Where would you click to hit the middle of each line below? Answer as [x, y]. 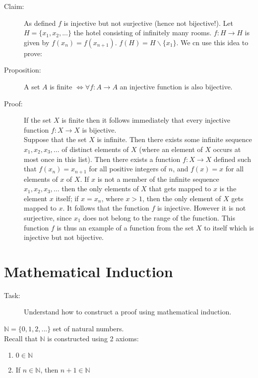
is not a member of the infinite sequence [158, 179]
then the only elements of [100, 189]
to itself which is [229, 227]
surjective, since [48, 217]
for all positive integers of [128, 169]
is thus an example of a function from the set [125, 227]
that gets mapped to [180, 189]
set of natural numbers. [88, 329]
